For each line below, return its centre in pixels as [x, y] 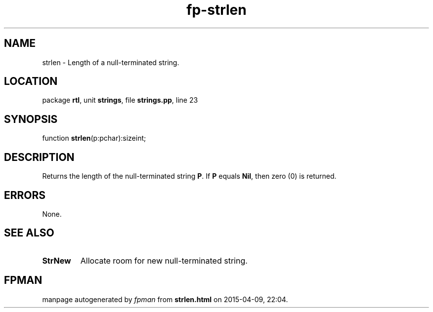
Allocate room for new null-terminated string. [164, 260]
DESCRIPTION [39, 157]
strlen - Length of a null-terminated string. [111, 62]
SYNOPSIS [31, 119]
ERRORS [25, 195]
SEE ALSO [29, 233]
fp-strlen [216, 10]
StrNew [57, 260]
